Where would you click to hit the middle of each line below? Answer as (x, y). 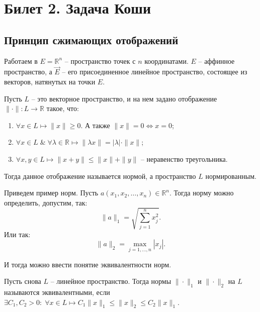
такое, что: (63, 108)
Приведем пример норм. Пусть (51, 193)
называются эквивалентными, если (57, 292)
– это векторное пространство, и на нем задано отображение (124, 98)
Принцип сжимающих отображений (91, 39)
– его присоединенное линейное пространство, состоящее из (155, 72)
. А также (95, 125)
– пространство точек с (100, 61)
